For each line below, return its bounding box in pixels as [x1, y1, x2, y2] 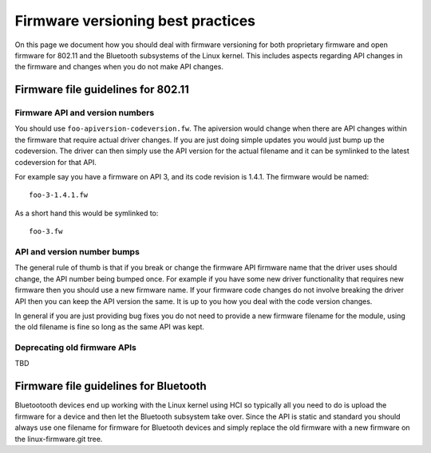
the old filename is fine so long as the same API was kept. [14, 322, 205, 332]
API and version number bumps [14, 246, 140, 257]
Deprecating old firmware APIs [14, 342, 137, 353]
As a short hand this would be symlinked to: [14, 208, 159, 218]
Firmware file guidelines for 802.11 [14, 83, 189, 97]
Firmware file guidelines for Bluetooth [14, 380, 207, 393]
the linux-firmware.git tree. [14, 434, 103, 443]
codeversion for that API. [14, 157, 97, 167]
